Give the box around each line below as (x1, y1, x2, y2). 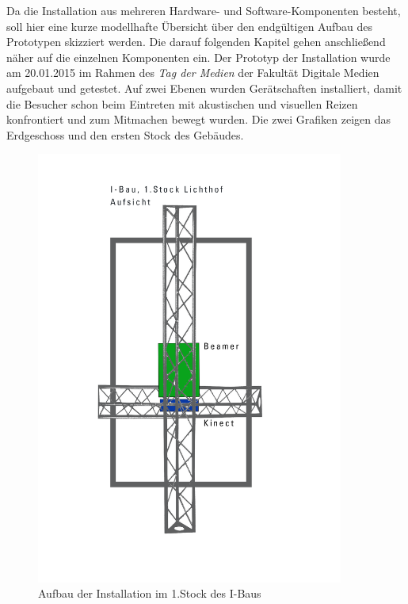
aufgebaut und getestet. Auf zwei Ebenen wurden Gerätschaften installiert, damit (6, 79, 402, 96)
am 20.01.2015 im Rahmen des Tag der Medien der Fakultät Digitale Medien (6, 64, 379, 81)
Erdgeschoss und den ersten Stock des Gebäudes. (6, 126, 244, 143)
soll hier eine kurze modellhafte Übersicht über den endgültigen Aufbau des (6, 17, 373, 34)
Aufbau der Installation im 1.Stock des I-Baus (38, 585, 261, 602)
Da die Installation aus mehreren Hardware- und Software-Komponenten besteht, (6, 2, 401, 18)
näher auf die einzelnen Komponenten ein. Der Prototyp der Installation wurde (6, 48, 391, 65)
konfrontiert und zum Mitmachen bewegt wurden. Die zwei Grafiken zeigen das (6, 111, 391, 128)
